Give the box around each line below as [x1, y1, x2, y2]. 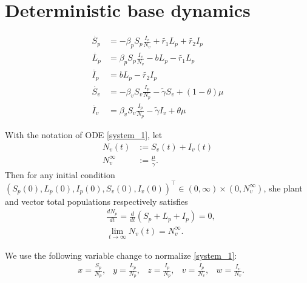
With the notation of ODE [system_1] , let [5, 128, 163, 141]
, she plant [263, 181, 303, 194]
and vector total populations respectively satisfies [5, 195, 188, 207]
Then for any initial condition [5, 168, 115, 181]
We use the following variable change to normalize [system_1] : [5, 248, 237, 261]
